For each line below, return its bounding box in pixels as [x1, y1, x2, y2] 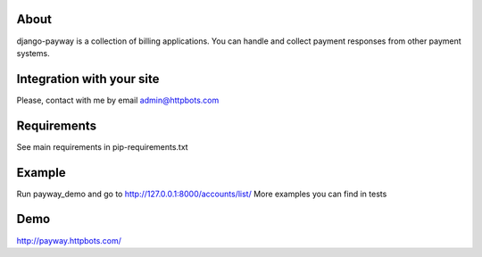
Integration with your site [16, 71, 160, 87]
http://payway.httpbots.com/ [16, 235, 122, 245]
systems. [16, 47, 50, 58]
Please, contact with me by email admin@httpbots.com [16, 95, 220, 105]
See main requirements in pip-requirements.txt [16, 141, 188, 152]
